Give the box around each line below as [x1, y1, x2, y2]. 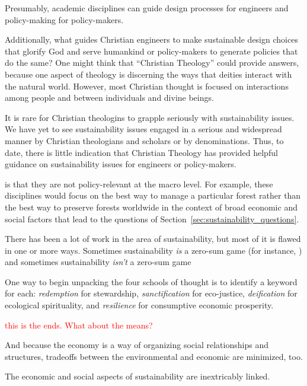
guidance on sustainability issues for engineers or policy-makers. [5, 158, 236, 170]
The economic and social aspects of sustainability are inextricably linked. [5, 370, 270, 382]
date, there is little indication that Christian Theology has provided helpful [5, 146, 278, 158]
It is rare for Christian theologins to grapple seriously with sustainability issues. [5, 111, 295, 123]
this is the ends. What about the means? [5, 318, 153, 331]
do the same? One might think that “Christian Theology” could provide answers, [5, 56, 299, 69]
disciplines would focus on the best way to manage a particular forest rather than [5, 189, 301, 202]
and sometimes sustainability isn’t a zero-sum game [5, 256, 191, 268]
